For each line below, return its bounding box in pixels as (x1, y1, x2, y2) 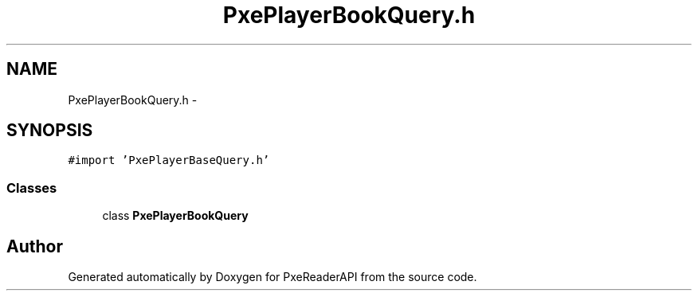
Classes (6, 179, 57, 196)
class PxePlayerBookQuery (102, 209, 249, 223)
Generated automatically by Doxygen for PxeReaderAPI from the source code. (68, 270, 477, 284)
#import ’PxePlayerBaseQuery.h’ (68, 154, 270, 167)
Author (6, 236, 63, 256)
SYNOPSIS (6, 120, 93, 141)
